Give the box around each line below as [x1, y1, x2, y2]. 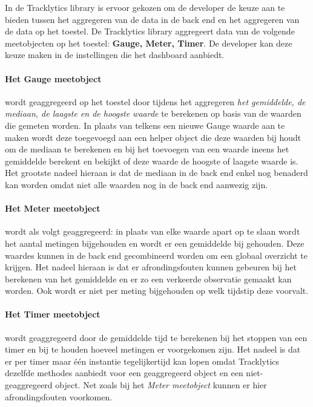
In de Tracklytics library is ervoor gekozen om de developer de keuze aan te [5, 1, 285, 13]
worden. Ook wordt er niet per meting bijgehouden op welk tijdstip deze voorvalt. [5, 284, 309, 297]
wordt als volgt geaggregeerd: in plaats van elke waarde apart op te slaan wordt [5, 225, 300, 238]
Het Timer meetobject [5, 308, 100, 321]
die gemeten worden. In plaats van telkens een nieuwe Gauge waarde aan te [5, 119, 285, 131]
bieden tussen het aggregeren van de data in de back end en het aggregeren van [5, 13, 300, 25]
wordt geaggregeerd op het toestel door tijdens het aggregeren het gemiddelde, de [5, 95, 306, 108]
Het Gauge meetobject [5, 72, 102, 85]
